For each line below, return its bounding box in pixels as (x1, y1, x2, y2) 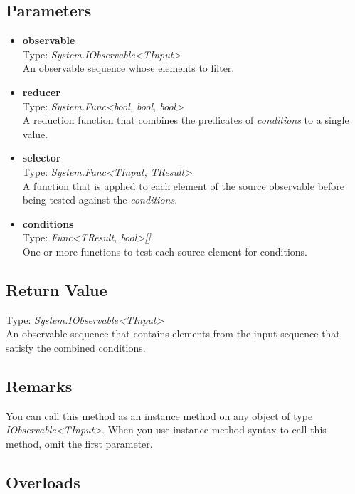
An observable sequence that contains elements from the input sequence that (6, 326, 340, 341)
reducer (22, 84, 60, 99)
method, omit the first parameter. (6, 436, 153, 451)
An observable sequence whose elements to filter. (22, 61, 235, 75)
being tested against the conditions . (22, 192, 178, 207)
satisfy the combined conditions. (6, 340, 146, 354)
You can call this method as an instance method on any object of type (6, 408, 313, 423)
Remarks (6, 374, 73, 396)
